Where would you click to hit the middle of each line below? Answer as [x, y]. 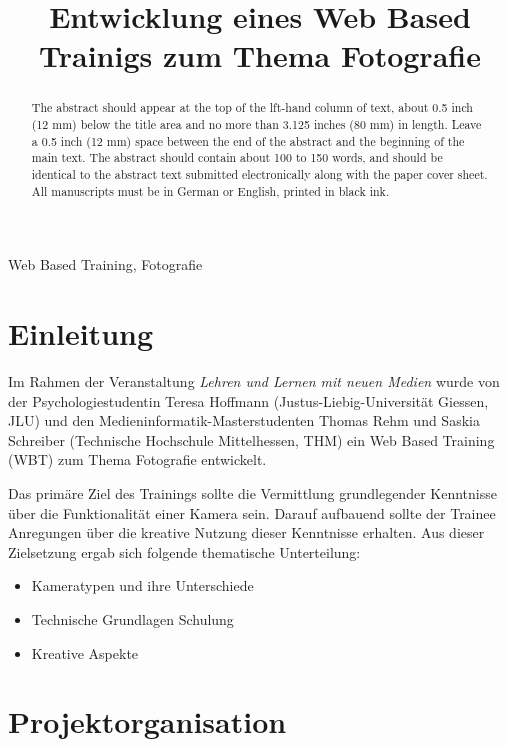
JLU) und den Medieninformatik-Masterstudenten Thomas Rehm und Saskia [244, 420]
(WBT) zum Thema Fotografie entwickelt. [137, 459]
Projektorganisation [147, 721]
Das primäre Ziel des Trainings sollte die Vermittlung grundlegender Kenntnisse [252, 492]
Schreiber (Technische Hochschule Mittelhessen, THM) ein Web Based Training [251, 439]
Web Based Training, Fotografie [105, 264]
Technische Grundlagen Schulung [132, 618]
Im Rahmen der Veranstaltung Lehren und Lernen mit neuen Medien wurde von [254, 381]
